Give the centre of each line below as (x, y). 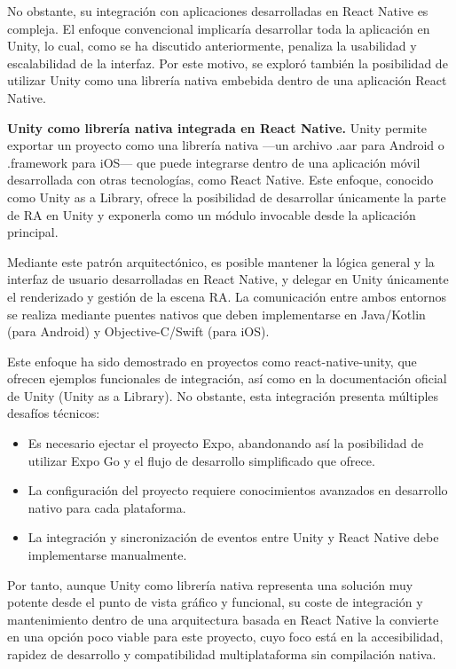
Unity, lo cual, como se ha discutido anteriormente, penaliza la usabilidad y (212, 46)
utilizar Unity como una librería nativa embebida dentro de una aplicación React (227, 80)
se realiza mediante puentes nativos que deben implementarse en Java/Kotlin (216, 314)
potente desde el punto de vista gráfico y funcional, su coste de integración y (215, 602)
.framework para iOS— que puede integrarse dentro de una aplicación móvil (214, 162)
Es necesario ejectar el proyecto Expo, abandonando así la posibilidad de (226, 443)
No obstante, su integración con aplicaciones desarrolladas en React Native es (218, 11)
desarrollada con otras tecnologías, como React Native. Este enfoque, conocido (220, 180)
